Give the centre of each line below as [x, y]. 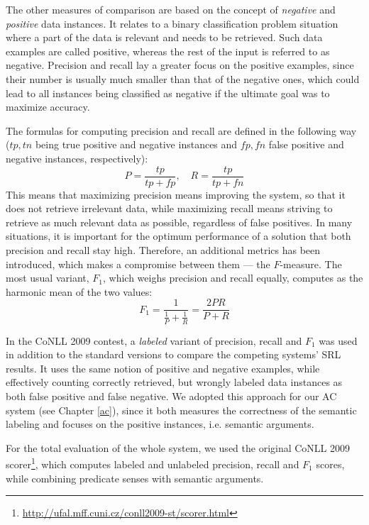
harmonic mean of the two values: [79, 291]
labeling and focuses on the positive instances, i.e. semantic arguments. [160, 424]
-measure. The [311, 264]
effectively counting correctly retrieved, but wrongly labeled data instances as [174, 382]
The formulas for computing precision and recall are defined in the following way [181, 130]
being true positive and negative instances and [136, 144]
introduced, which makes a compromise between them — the [138, 264]
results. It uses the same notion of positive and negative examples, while [163, 368]
